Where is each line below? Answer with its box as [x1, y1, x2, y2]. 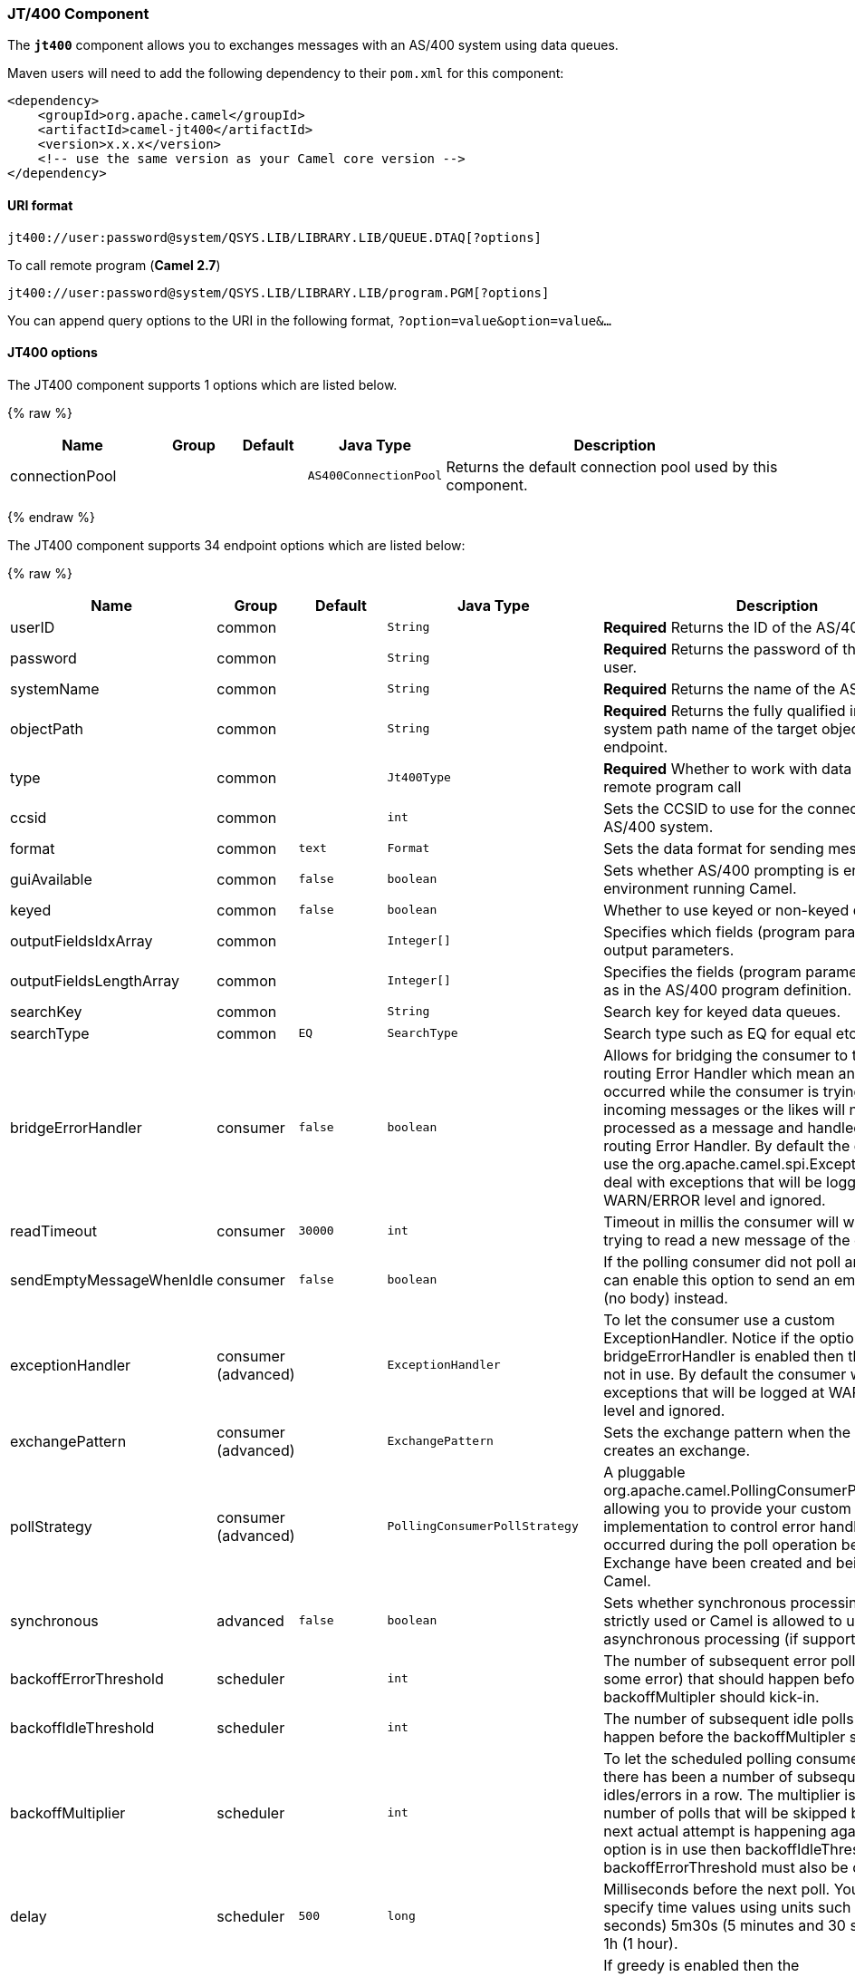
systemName [10, 679, 100, 698]
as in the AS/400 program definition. [603, 980, 852, 999]
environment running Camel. [603, 878, 797, 897]
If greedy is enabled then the [603, 1955, 800, 1974]
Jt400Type [387, 770, 451, 785]
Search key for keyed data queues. [603, 1002, 841, 1021]
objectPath [10, 719, 83, 738]
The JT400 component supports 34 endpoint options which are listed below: [7, 537, 466, 553]
